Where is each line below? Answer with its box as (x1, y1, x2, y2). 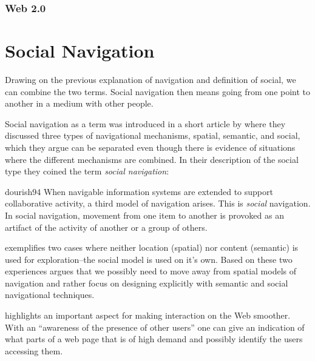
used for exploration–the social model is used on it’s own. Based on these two (5, 253, 293, 265)
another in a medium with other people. (5, 97, 154, 110)
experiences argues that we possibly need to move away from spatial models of (5, 265, 297, 277)
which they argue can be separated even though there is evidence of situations (5, 141, 296, 153)
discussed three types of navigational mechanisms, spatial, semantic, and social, (5, 129, 300, 142)
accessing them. (5, 344, 63, 357)
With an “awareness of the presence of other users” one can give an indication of (5, 320, 305, 333)
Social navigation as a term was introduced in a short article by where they (5, 117, 286, 130)
